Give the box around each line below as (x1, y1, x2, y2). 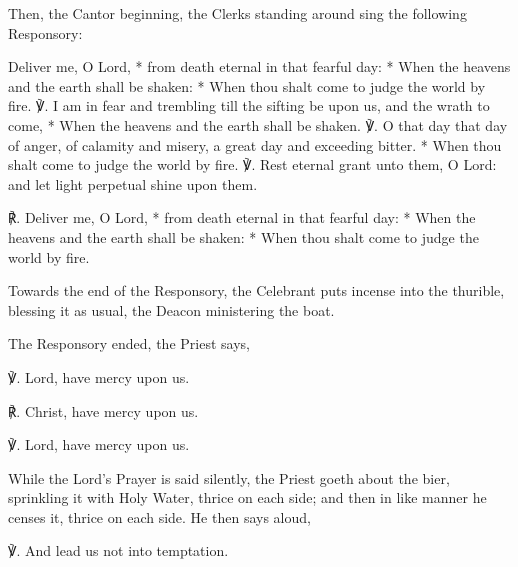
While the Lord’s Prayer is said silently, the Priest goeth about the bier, (8, 467, 450, 488)
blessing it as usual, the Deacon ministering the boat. (8, 299, 335, 320)
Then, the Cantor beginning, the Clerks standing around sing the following (8, 3, 467, 23)
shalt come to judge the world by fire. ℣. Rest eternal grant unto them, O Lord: (8, 154, 497, 175)
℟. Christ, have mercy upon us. (8, 400, 199, 421)
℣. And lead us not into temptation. (8, 540, 229, 561)
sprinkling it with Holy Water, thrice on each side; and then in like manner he (8, 487, 487, 508)
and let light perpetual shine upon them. (8, 173, 258, 194)
